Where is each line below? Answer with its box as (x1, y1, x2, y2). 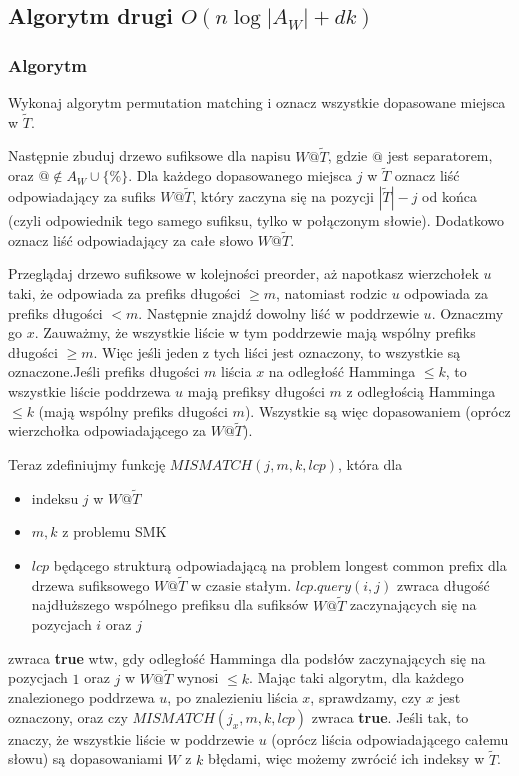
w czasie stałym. (191, 574, 292, 595)
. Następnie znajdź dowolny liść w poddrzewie (138, 302, 419, 323)
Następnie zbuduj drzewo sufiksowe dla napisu (8, 145, 291, 166)
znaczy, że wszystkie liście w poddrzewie (8, 728, 254, 749)
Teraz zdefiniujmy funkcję (8, 454, 166, 474)
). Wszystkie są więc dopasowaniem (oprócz (244, 400, 511, 421)
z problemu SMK (62, 521, 167, 542)
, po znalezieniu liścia (167, 687, 298, 708)
